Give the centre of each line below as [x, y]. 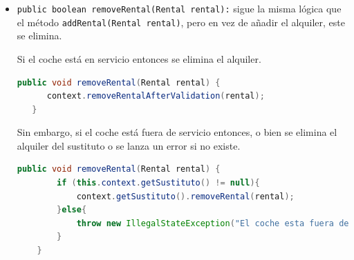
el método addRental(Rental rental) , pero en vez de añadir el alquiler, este [181, 22]
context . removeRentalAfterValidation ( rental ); [156, 96]
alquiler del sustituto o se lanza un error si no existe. [129, 145]
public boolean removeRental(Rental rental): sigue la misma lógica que [179, 8]
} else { [72, 210]
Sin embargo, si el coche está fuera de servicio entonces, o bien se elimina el [177, 132]
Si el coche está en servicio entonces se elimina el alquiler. [139, 58]
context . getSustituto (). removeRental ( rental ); [185, 196]
